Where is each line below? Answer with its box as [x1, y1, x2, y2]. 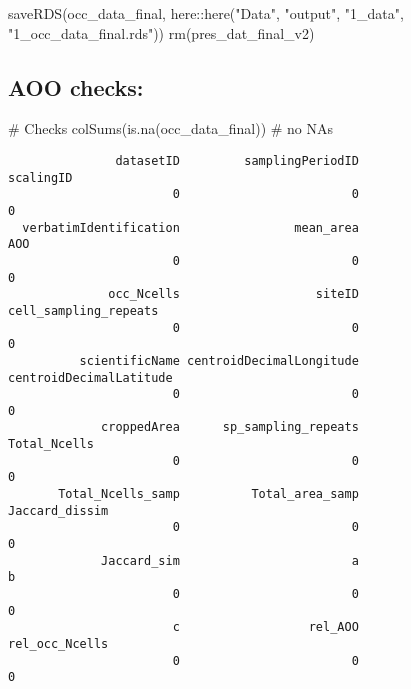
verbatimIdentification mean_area [22, 220, 359, 235]
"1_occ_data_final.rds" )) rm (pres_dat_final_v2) [8, 22, 315, 43]
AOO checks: [8, 71, 144, 102]
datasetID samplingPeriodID [115, 153, 359, 168]
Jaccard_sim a [101, 553, 359, 568]
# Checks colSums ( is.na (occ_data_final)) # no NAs [8, 118, 334, 139]
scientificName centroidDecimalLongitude [79, 353, 359, 368]
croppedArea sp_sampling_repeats [101, 420, 359, 435]
